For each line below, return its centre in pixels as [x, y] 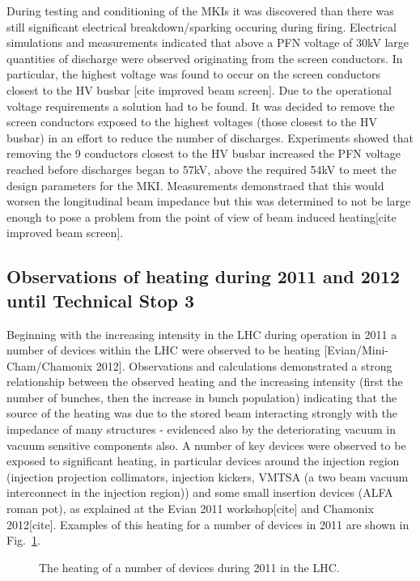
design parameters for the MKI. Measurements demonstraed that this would [195, 185]
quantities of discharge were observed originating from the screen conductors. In [205, 58]
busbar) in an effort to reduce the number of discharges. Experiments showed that [210, 137]
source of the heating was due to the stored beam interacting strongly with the [202, 413]
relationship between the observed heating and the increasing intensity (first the [205, 382]
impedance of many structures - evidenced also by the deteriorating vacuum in [202, 429]
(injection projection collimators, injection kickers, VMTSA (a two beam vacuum [208, 476]
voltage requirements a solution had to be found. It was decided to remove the [201, 106]
